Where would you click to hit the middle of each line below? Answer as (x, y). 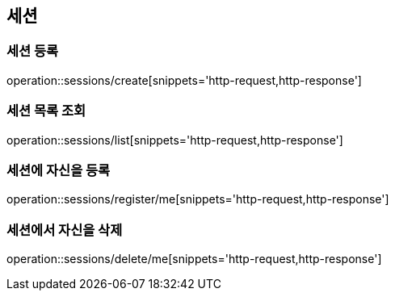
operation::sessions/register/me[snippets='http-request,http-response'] (198, 199)
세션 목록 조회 (46, 111)
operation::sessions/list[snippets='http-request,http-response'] (175, 140)
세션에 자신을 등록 (59, 170)
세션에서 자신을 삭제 (65, 230)
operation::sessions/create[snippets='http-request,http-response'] (184, 80)
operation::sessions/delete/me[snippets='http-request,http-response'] (194, 259)
